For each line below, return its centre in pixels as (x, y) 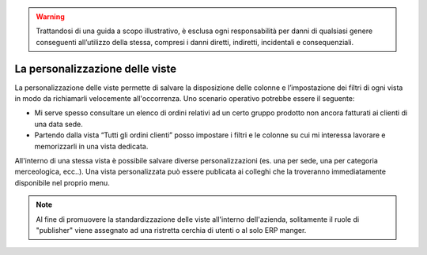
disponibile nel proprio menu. (62, 182)
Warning (50, 17)
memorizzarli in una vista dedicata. (91, 146)
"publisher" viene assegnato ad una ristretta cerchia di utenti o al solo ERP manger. (171, 230)
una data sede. (59, 124)
